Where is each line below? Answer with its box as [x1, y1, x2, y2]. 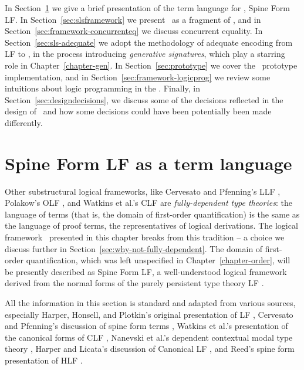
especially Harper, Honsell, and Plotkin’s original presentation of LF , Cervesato [5, 308, 293, 320]
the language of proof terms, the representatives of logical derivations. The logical [5, 219, 298, 232]
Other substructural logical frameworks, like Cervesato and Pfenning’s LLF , [5, 185, 281, 197]
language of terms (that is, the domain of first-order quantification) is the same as [5, 208, 300, 220]
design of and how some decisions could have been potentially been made [5, 105, 272, 117]
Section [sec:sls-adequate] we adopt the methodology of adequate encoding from [5, 36, 293, 48]
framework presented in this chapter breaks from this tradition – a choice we [5, 231, 285, 243]
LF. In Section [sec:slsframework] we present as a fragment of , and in [5, 13, 261, 25]
